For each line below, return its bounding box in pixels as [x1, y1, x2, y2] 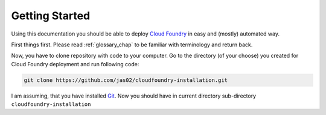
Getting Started [11, 9, 91, 22]
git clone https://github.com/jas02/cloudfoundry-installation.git [24, 76, 228, 84]
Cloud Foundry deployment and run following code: [11, 60, 139, 67]
